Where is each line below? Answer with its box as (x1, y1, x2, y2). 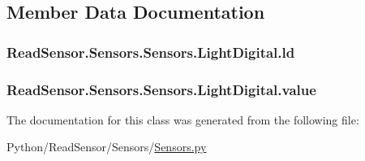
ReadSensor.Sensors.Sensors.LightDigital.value (6, 79, 316, 99)
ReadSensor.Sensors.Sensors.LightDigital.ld (6, 41, 295, 62)
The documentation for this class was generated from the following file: (6, 111, 359, 128)
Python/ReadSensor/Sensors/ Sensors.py (6, 138, 207, 155)
